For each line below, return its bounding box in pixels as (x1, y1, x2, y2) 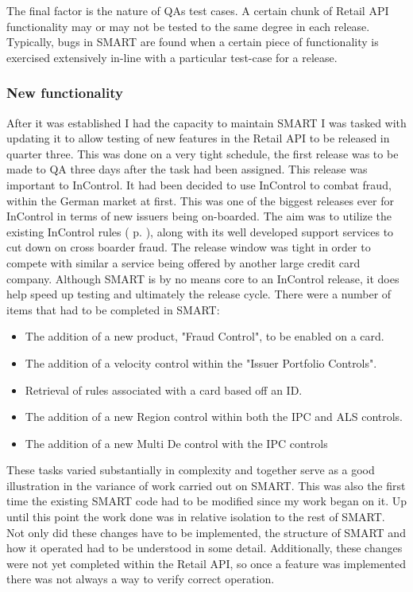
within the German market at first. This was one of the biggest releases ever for (6, 192, 395, 208)
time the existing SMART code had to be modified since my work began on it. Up (6, 493, 407, 509)
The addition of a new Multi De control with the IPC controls (25, 434, 328, 451)
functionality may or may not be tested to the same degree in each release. (6, 18, 370, 34)
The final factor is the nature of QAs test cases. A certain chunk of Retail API (6, 2, 389, 18)
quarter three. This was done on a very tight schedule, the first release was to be (6, 145, 399, 162)
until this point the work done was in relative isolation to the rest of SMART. (6, 508, 385, 525)
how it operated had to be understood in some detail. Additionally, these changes (6, 539, 403, 556)
